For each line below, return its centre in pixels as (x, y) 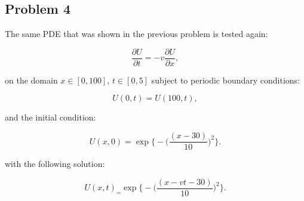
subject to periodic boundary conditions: (226, 80)
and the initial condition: (50, 117)
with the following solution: (55, 164)
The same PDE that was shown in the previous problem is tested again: (136, 34)
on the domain (31, 80)
